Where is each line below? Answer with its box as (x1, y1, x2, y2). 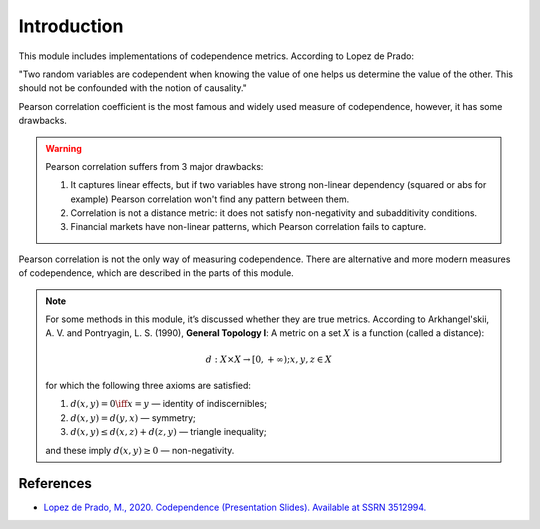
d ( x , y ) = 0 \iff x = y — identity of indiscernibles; (70, 398, 267, 410)
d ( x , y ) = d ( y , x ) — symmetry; (70, 411, 197, 424)
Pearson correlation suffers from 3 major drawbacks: (45, 160, 264, 172)
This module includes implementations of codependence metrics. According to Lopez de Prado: (18, 50, 415, 62)
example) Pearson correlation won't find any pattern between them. (70, 193, 350, 205)
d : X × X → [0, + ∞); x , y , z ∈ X (205, 353, 332, 365)
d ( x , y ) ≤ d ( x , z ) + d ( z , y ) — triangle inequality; (70, 426, 267, 438)
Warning (45, 142, 82, 154)
